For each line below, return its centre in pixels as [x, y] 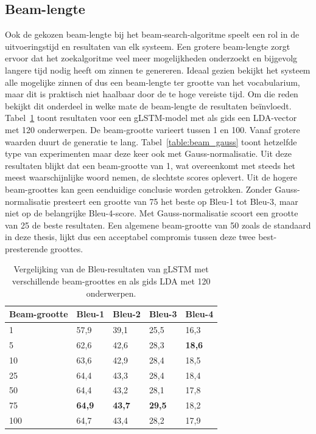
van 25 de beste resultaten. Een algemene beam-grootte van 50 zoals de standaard [158, 225]
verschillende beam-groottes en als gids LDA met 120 [111, 281]
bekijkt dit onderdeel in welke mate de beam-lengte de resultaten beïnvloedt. [148, 105]
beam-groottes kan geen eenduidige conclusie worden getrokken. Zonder [139, 189]
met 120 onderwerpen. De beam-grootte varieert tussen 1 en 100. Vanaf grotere [153, 129]
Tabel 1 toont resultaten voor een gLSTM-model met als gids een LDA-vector [151, 118]
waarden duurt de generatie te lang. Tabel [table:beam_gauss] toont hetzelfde [151, 141]
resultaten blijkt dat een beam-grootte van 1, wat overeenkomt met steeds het [150, 165]
